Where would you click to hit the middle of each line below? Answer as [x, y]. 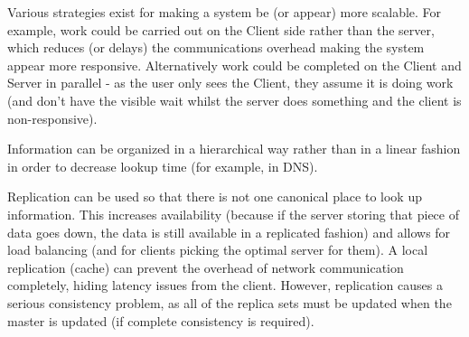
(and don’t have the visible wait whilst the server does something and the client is [234, 100]
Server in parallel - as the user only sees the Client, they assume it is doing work [230, 83]
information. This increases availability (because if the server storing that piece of [233, 214]
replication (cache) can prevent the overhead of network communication [206, 267]
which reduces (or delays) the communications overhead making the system [216, 47]
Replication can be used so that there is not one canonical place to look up [215, 197]
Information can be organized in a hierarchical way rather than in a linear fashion [234, 149]
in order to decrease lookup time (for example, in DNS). [163, 166]
